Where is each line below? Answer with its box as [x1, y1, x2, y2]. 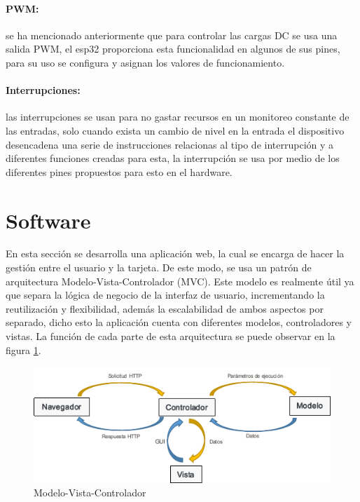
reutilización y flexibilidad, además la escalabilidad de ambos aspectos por [6, 301, 324, 316]
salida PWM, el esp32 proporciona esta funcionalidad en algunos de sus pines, [6, 41, 340, 56]
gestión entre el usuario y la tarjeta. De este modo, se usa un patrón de [6, 260, 312, 275]
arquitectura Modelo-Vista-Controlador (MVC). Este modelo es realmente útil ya [6, 273, 354, 288]
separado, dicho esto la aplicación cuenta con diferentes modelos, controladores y [6, 315, 352, 330]
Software [6, 205, 91, 234]
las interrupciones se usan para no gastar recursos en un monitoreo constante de [6, 109, 349, 124]
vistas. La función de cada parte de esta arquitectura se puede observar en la [6, 329, 335, 344]
